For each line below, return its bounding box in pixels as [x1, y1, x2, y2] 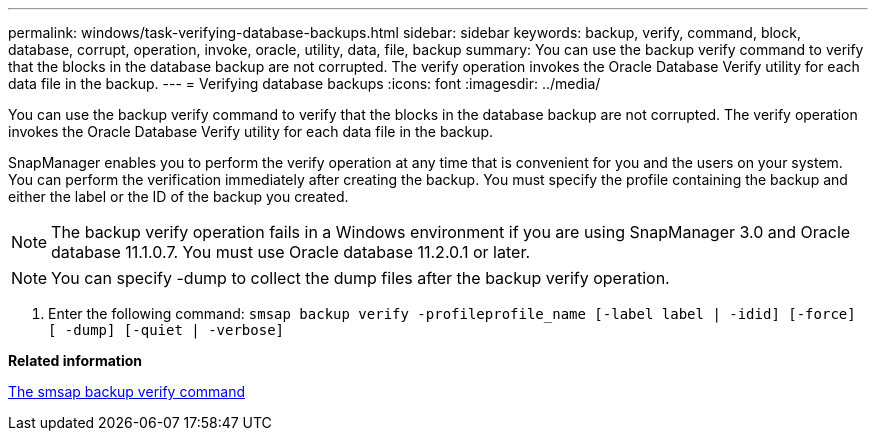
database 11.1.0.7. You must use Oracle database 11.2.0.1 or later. [51, 242, 531, 262]
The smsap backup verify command [8, 383, 246, 400]
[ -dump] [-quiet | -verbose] [48, 322, 285, 338]
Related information [8, 352, 143, 369]
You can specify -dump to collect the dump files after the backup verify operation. [51, 268, 670, 288]
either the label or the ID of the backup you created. [8, 188, 349, 205]
